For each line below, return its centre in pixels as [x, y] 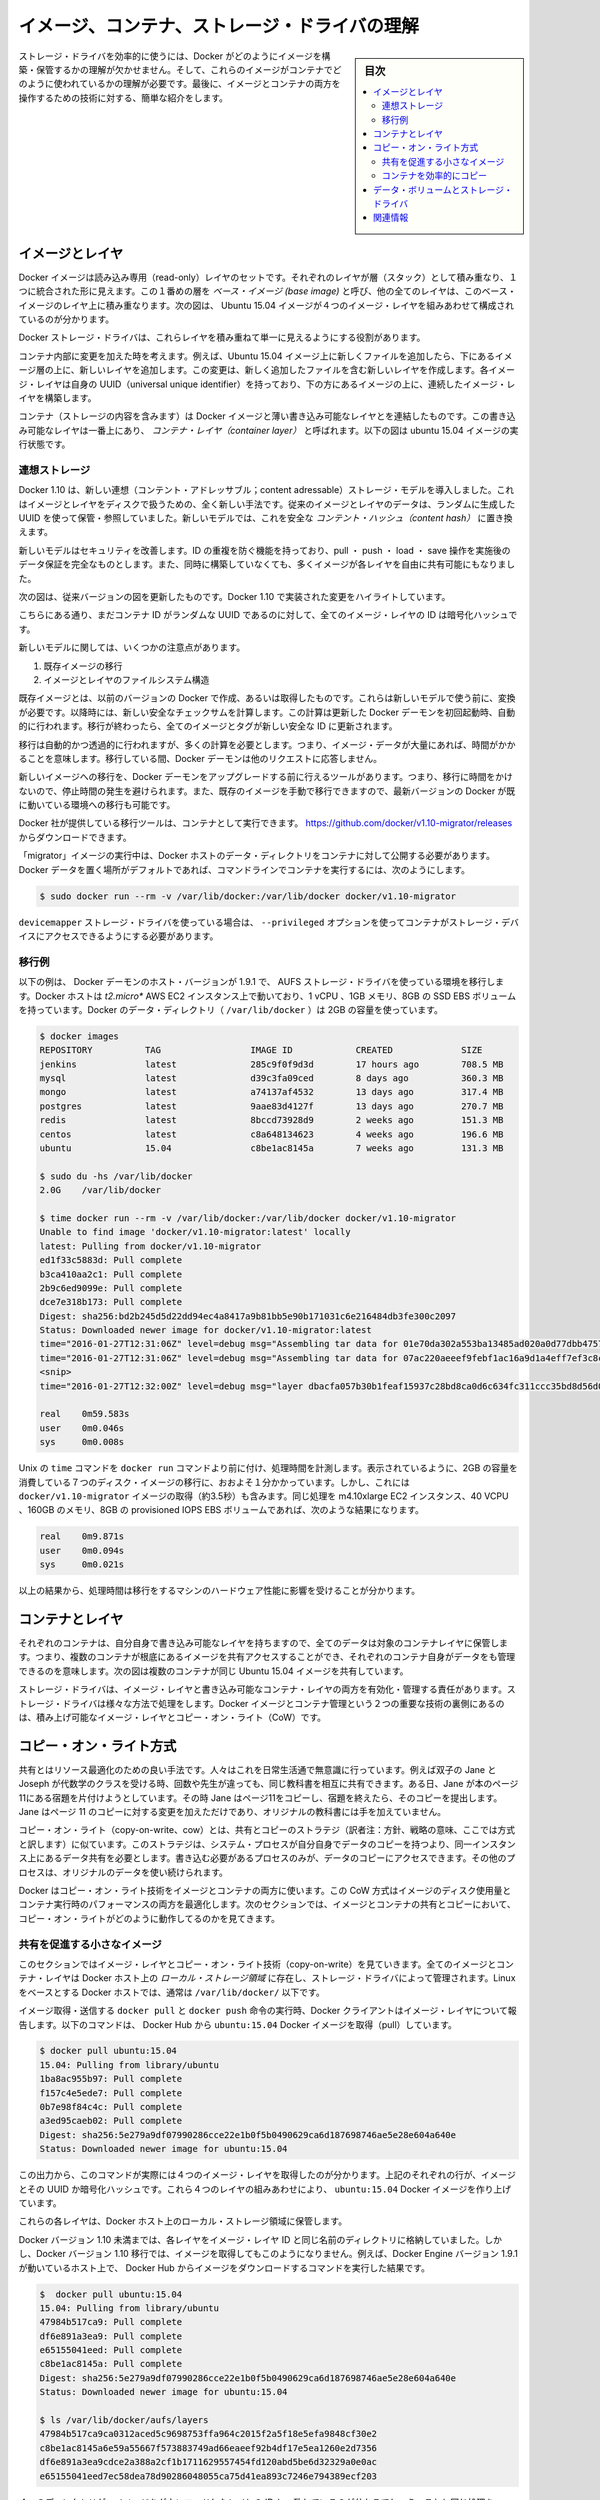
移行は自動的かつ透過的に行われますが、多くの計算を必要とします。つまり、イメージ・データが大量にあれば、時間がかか [267, 744]
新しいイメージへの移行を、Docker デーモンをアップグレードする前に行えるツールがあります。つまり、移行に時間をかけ [266, 777]
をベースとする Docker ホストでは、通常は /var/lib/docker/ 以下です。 [171, 1992]
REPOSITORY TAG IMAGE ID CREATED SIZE [261, 1050]
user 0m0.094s [82, 1550]
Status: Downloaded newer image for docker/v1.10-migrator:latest [205, 1330]
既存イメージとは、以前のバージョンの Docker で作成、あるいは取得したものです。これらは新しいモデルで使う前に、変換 [267, 698]
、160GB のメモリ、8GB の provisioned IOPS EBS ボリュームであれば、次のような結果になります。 [221, 1510]
